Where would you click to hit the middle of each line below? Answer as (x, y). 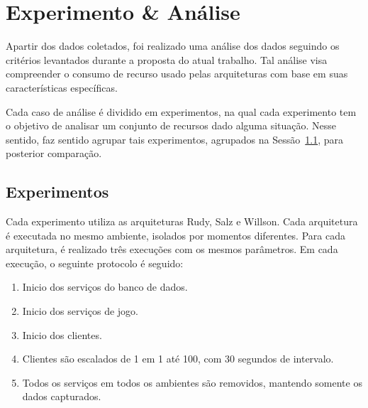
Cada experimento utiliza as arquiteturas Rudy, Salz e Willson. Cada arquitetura (182, 221)
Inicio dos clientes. (62, 334)
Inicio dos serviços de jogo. (80, 311)
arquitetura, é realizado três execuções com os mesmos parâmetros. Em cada (172, 249)
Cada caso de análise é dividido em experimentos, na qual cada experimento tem (181, 111)
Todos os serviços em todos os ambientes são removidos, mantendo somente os (192, 382)
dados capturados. (62, 396)
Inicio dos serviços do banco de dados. (105, 287)
